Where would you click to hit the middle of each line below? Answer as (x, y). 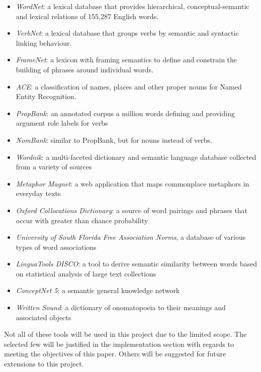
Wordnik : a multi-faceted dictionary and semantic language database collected (136, 157)
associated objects (43, 317)
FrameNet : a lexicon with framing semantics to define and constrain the (126, 60)
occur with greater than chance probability (82, 220)
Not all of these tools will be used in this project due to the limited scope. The (125, 334)
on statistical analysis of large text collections (86, 273)
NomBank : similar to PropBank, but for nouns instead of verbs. (114, 139)
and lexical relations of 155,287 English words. (87, 16)
